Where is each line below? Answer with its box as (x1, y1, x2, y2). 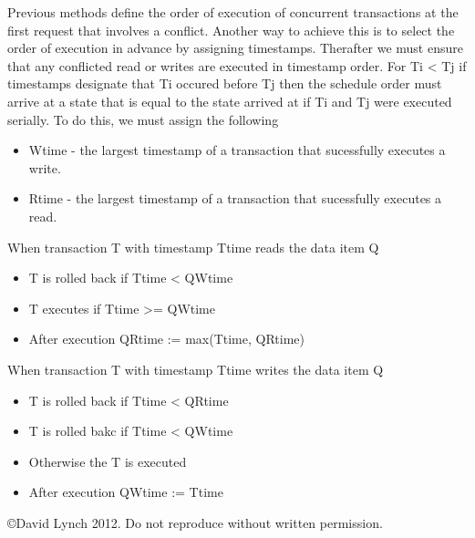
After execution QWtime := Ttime (28, 482, 223, 502)
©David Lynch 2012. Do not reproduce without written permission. (7, 512, 383, 532)
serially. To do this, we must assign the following (7, 109, 279, 129)
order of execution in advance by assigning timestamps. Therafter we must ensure (7, 38, 463, 57)
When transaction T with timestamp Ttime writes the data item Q (7, 359, 384, 378)
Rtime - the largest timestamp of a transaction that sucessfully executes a (28, 189, 442, 208)
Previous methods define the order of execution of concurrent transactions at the (7, 3, 459, 21)
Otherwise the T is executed (28, 451, 187, 471)
